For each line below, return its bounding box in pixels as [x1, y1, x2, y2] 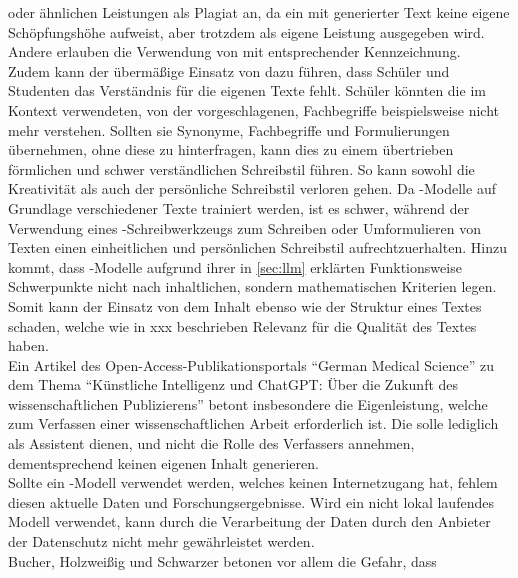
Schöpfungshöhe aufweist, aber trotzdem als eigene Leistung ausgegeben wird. [8, 21, 485, 42]
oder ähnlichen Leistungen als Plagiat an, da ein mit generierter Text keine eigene [8, 2, 510, 22]
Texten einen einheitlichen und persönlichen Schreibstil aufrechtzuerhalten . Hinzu [8, 237, 507, 258]
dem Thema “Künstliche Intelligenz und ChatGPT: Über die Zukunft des [8, 374, 459, 395]
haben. [8, 335, 49, 356]
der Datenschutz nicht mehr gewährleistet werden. [8, 531, 315, 552]
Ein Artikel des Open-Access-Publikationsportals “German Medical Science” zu [8, 354, 494, 375]
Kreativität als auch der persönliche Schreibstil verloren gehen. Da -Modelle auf [8, 178, 496, 199]
